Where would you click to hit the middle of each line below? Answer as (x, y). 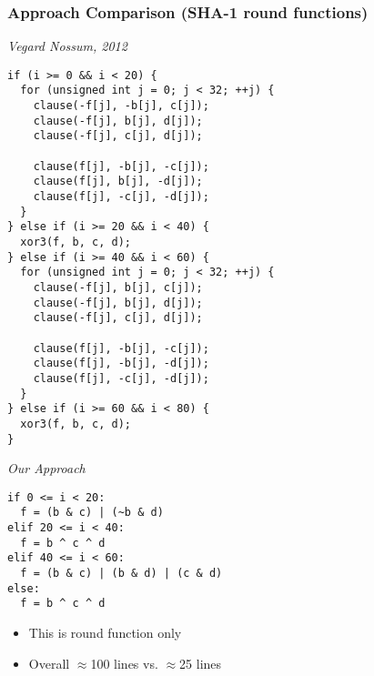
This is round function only (105, 633)
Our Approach (46, 468)
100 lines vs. (124, 663)
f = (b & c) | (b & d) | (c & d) (121, 574)
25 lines (201, 663)
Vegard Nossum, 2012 (67, 46)
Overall (49, 663)
